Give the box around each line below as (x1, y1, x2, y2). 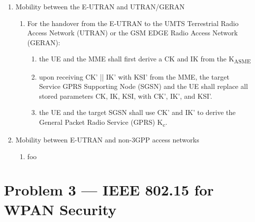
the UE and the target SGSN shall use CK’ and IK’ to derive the (39, 107, 236, 117)
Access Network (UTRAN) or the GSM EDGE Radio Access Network (27, 28, 238, 38)
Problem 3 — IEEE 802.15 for (4, 180, 214, 200)
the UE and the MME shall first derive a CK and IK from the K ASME (39, 54, 251, 65)
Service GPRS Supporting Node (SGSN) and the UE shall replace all (39, 81, 248, 91)
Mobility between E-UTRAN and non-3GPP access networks (15, 135, 199, 144)
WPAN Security (4, 199, 117, 219)
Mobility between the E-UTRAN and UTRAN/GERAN (15, 1, 185, 11)
